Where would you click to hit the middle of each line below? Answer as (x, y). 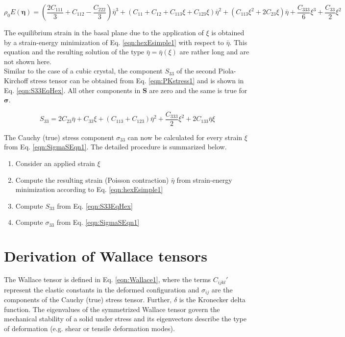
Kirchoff (16, 80)
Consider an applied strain (55, 163)
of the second (196, 71)
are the (222, 289)
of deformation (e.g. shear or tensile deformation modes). (89, 328)
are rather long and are (214, 52)
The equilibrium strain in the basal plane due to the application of (104, 32)
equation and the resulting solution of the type (74, 52)
